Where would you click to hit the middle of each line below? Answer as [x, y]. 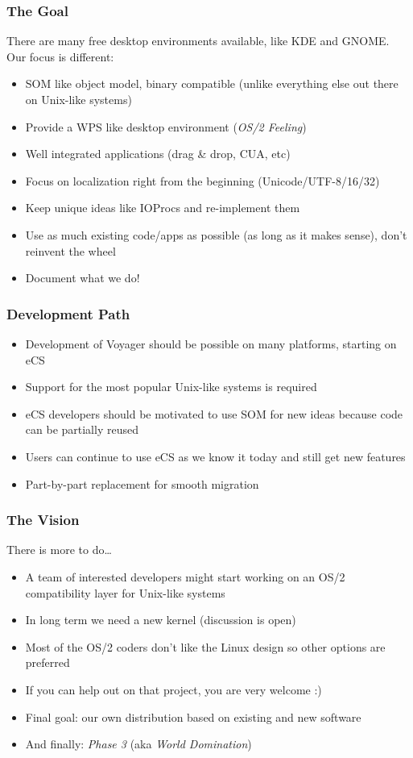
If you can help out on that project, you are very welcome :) [173, 689]
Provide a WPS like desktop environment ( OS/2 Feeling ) [166, 126]
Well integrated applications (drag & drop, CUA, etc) [158, 154]
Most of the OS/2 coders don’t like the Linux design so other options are [205, 646]
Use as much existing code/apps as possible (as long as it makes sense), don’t [216, 234]
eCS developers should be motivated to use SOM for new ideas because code [214, 413]
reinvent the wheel [70, 250]
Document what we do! [83, 278]
